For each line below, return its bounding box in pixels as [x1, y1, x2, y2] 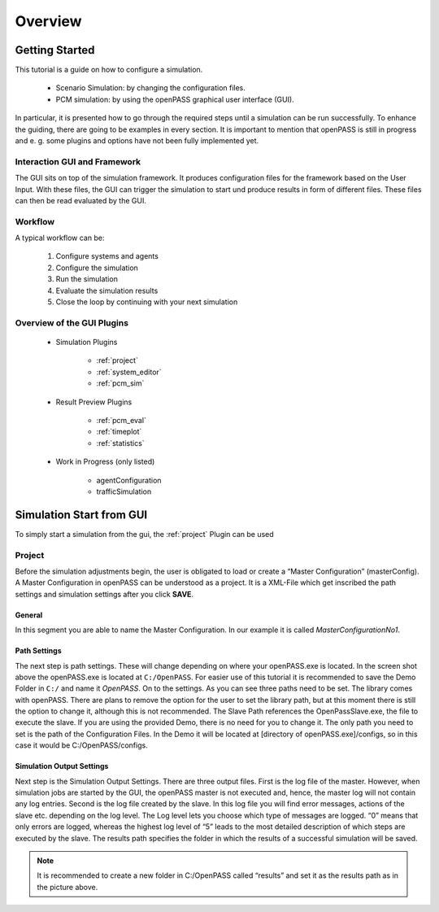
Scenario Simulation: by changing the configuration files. [55, 83, 246, 93]
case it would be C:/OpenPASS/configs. [15, 740, 148, 750]
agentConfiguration [96, 475, 162, 485]
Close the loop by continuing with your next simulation [55, 297, 238, 307]
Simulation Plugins [55, 337, 118, 347]
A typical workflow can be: [15, 233, 105, 243]
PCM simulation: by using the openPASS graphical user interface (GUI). [55, 94, 294, 104]
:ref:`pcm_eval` [96, 415, 146, 425]
